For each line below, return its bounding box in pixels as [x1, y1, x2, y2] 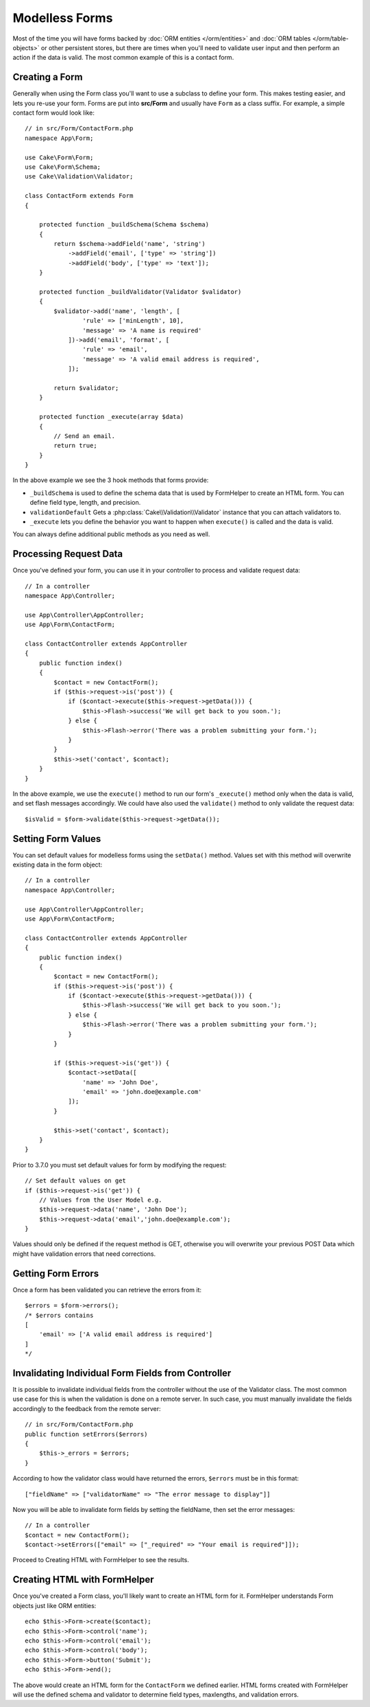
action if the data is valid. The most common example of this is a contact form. [12, 54, 234, 62]
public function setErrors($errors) [25, 1430, 148, 1438]
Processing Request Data [12, 548, 123, 560]
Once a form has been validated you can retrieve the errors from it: [12, 1285, 202, 1294]
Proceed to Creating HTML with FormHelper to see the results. [12, 1556, 190, 1564]
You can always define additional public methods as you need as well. [12, 530, 210, 538]
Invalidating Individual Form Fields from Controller [12, 1367, 232, 1379]
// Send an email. [53, 432, 116, 439]
